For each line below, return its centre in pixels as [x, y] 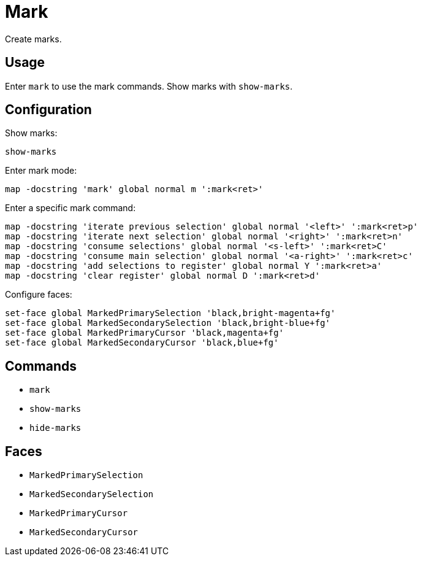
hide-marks [55, 428]
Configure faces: [39, 295]
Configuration [48, 110]
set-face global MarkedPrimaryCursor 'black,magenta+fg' [145, 333]
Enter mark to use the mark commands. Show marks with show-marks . [149, 86]
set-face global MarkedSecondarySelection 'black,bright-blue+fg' [168, 323]
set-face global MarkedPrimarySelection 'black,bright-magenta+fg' [170, 313]
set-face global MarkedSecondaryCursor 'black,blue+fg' [142, 343]
